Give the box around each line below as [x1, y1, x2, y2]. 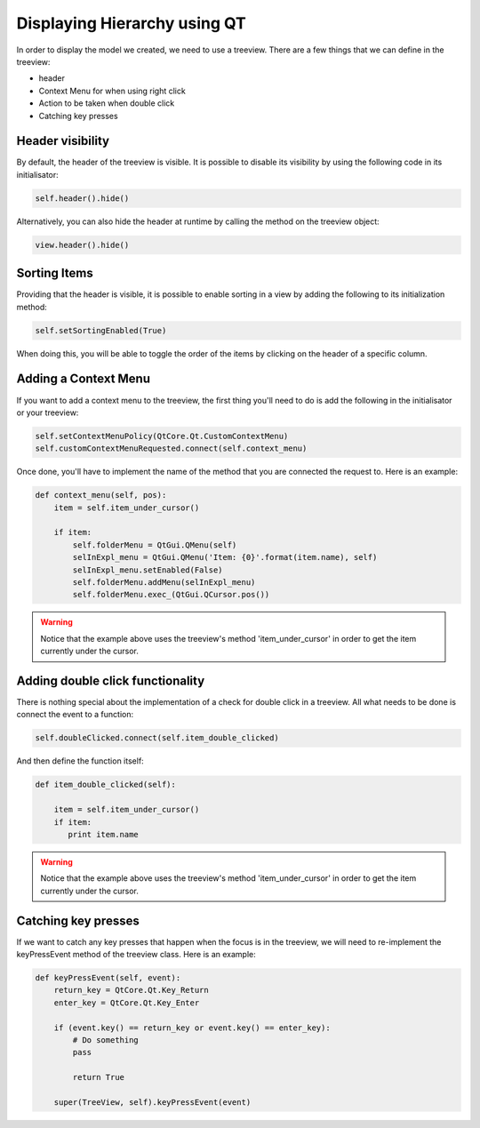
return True [72, 1072, 124, 1083]
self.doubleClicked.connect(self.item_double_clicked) [35, 733, 279, 743]
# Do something [72, 1035, 140, 1044]
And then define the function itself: [16, 756, 144, 766]
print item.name [68, 829, 140, 839]
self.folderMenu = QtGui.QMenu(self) [72, 540, 237, 550]
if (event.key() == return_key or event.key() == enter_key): [53, 1022, 331, 1033]
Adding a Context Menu [16, 372, 151, 387]
